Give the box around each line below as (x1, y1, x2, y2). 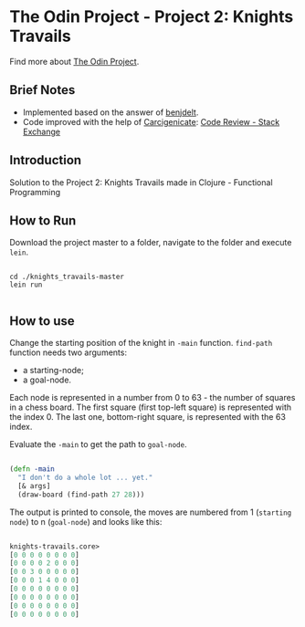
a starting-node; (22, 365, 84, 376)
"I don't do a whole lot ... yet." (17, 473, 153, 483)
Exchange (22, 126, 61, 137)
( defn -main (9, 465, 55, 474)
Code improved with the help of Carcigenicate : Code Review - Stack (22, 116, 280, 127)
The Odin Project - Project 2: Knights (9, 6, 294, 27)
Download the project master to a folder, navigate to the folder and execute (9, 237, 292, 248)
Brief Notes (9, 82, 76, 98)
